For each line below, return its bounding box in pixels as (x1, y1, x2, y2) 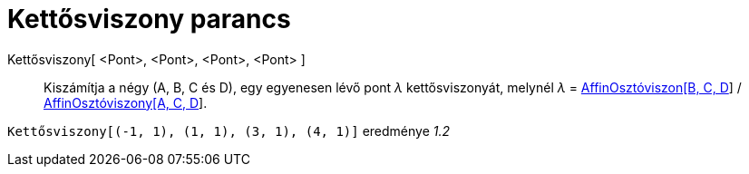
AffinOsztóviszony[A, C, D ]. (44, 94, 208, 111)
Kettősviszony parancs (7, 4, 291, 34)
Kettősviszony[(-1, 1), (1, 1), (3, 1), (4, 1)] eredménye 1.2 (7, 122, 451, 139)
